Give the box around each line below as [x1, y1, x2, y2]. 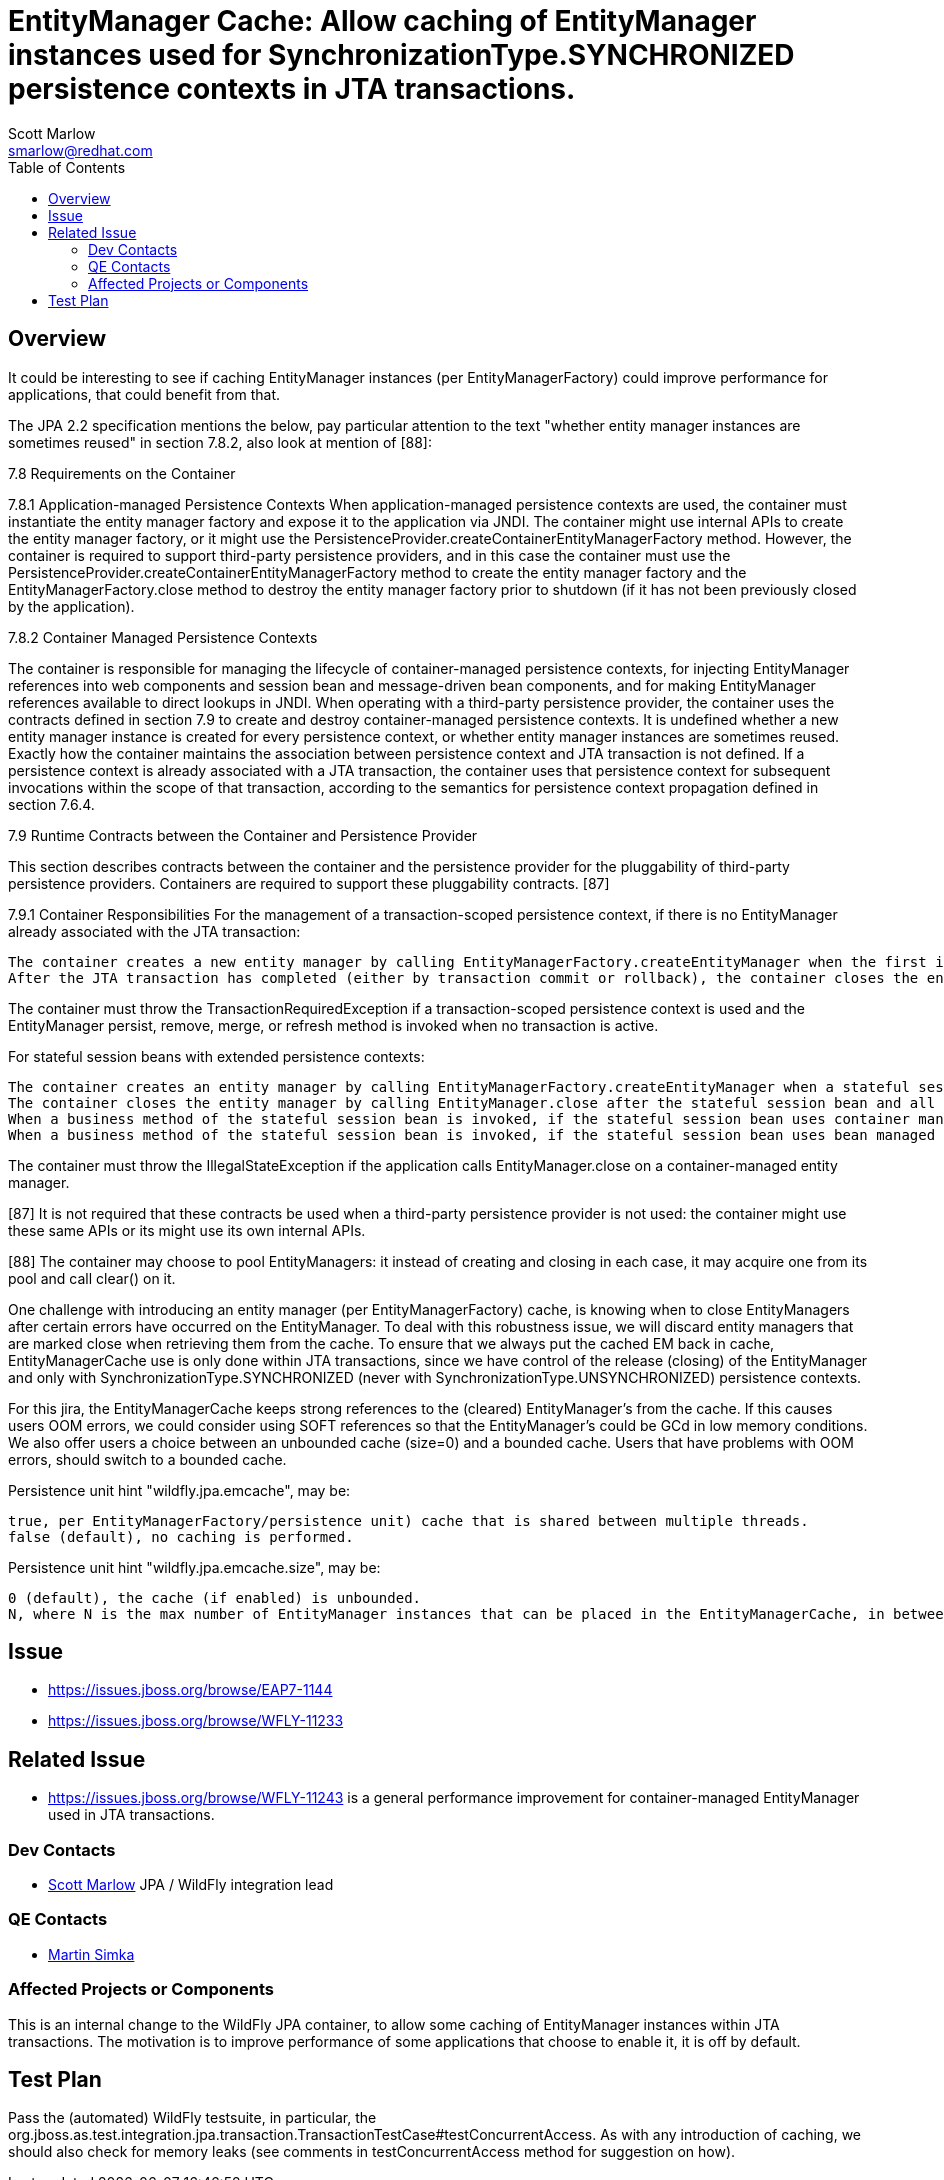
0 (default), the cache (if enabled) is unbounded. [8, 1589, 422, 1606]
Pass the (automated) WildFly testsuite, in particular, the [8, 2109, 377, 2127]
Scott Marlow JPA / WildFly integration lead [48, 1876, 334, 1894]
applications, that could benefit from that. [8, 385, 280, 403]
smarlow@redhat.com [8, 141, 153, 159]
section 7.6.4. [8, 795, 95, 813]
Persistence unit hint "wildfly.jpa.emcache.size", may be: [8, 1558, 381, 1576]
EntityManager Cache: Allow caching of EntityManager [8, 4, 757, 38]
